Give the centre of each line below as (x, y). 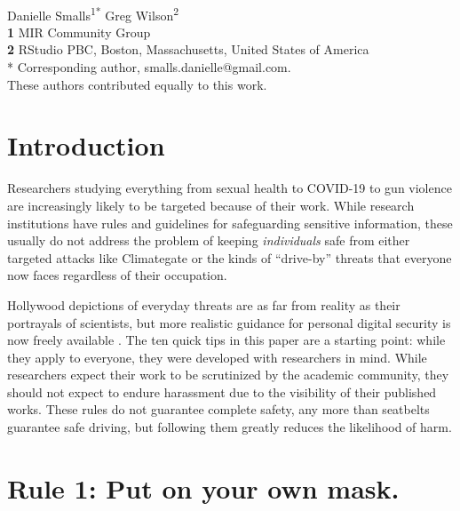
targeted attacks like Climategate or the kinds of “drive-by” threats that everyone (230, 257)
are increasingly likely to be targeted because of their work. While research (211, 205)
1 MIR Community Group (79, 32)
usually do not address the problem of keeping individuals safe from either (209, 240)
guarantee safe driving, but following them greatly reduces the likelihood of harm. (230, 427)
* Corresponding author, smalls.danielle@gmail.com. (149, 67)
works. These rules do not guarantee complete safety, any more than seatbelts (218, 409)
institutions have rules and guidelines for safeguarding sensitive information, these (230, 223)
